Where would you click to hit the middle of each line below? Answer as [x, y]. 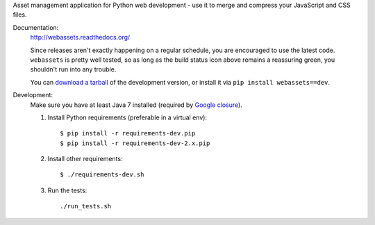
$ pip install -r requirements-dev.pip [128, 133]
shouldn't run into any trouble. [73, 69]
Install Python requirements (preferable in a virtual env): [127, 117]
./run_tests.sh [86, 206]
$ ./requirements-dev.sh [102, 175]
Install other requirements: [85, 159]
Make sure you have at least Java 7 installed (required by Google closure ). [136, 105]
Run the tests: [67, 190]
